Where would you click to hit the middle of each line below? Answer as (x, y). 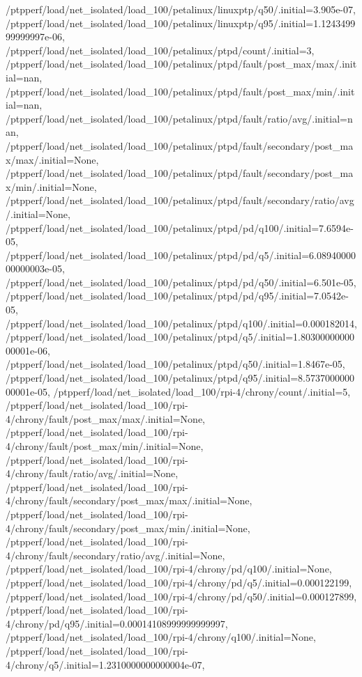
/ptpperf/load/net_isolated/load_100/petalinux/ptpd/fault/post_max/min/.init (180, 91)
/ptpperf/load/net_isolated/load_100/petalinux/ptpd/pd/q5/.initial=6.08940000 (181, 255)
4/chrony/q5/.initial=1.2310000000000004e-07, (105, 664)
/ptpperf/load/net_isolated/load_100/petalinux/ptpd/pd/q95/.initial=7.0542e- (177, 296)
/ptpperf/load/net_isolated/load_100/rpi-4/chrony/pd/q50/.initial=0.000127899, (181, 596)
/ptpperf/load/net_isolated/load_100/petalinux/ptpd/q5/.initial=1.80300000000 (180, 337)
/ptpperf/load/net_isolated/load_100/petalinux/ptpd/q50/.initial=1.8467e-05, (175, 364)
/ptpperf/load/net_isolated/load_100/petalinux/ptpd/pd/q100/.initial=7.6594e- (180, 227)
